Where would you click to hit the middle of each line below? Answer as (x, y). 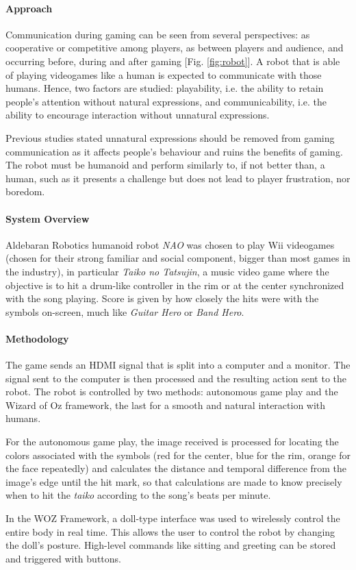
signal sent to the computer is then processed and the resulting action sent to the (176, 378)
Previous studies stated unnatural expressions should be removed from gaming (170, 137)
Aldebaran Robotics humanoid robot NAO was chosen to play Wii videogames (170, 244)
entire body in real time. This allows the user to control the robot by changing (170, 531)
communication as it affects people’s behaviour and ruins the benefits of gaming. (174, 151)
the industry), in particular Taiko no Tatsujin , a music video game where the (167, 271)
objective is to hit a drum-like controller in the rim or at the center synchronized (175, 285)
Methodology (37, 338)
